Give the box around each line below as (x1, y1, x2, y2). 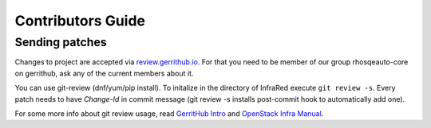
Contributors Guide (14, 12, 145, 29)
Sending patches (14, 35, 107, 49)
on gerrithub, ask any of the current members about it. (14, 68, 194, 78)
